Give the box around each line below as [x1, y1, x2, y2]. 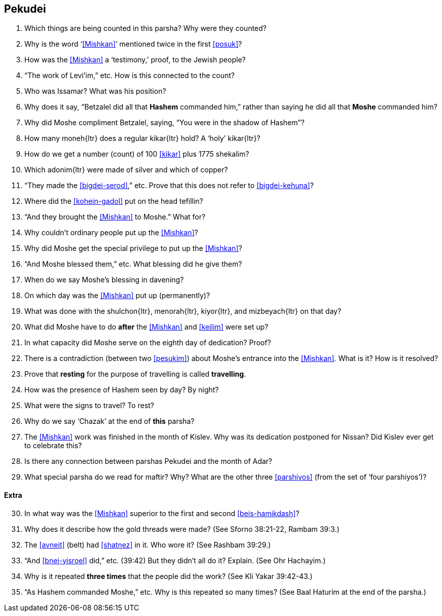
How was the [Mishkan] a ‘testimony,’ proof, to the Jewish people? [24, 55, 246, 64]
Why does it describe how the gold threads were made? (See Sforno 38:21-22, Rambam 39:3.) [24, 524, 340, 533]
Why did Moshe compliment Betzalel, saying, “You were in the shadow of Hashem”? [24, 118, 305, 127]
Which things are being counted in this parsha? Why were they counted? [24, 24, 267, 33]
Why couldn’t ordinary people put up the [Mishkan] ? [24, 228, 198, 237]
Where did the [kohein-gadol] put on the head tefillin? [24, 197, 203, 206]
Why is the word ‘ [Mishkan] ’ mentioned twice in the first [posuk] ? [24, 40, 242, 49]
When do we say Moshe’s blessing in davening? [24, 275, 184, 284]
